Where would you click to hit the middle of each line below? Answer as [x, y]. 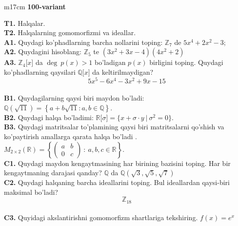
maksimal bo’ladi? [31, 192]
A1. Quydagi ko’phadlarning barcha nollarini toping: [83, 42]
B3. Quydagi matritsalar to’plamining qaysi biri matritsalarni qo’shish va [114, 127]
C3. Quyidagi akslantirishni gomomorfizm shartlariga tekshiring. [101, 217]
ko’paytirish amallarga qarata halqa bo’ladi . [70, 136]
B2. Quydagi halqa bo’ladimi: [49, 117]
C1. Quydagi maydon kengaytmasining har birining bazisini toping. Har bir [117, 163]
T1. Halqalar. [25, 23]
